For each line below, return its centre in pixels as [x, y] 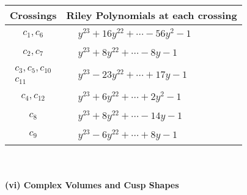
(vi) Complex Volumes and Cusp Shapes [92, 185]
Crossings [33, 15]
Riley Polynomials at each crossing [152, 15]
